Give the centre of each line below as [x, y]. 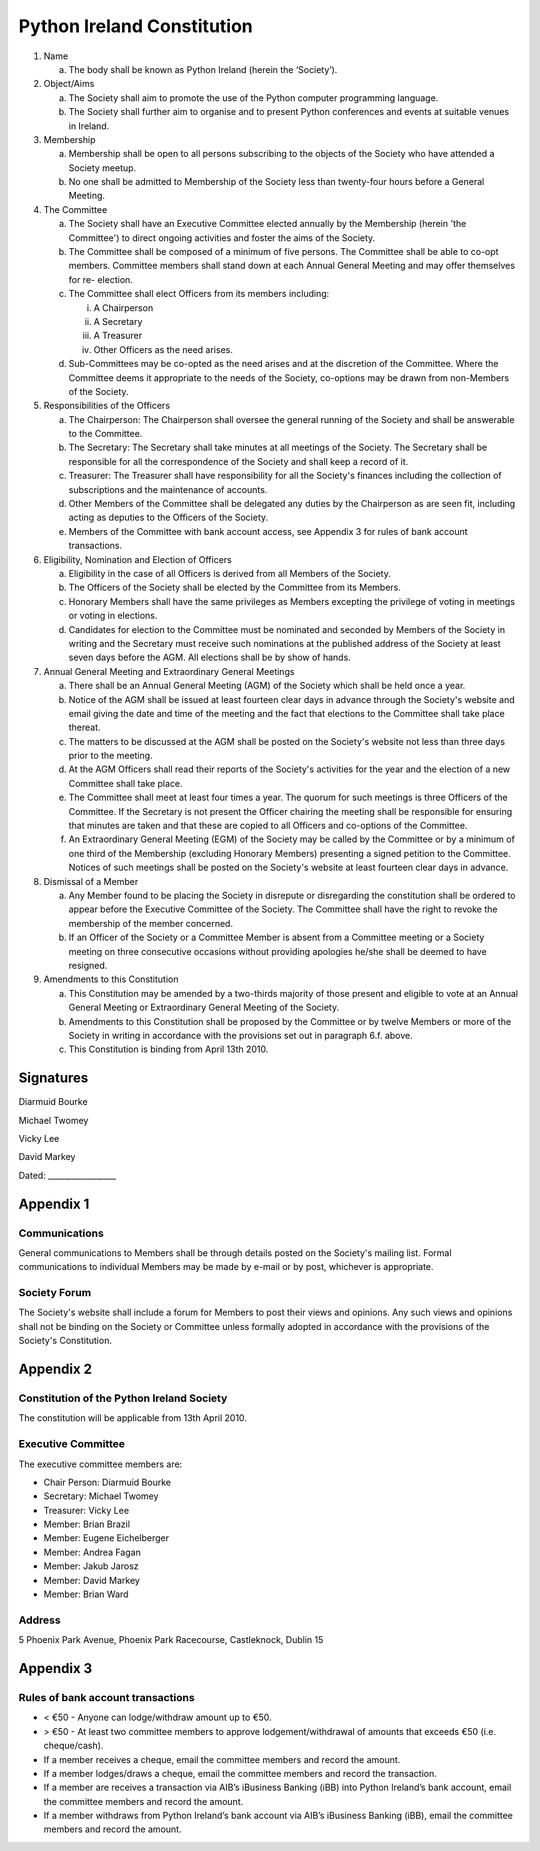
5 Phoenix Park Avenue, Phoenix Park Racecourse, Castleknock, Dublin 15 [171, 1640]
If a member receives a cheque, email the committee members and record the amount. [222, 1759]
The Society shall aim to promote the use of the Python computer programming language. [253, 97]
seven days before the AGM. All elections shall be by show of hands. [210, 657]
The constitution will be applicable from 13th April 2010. [132, 1418]
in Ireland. [89, 126]
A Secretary [118, 321]
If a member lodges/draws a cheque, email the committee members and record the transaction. [240, 1773]
